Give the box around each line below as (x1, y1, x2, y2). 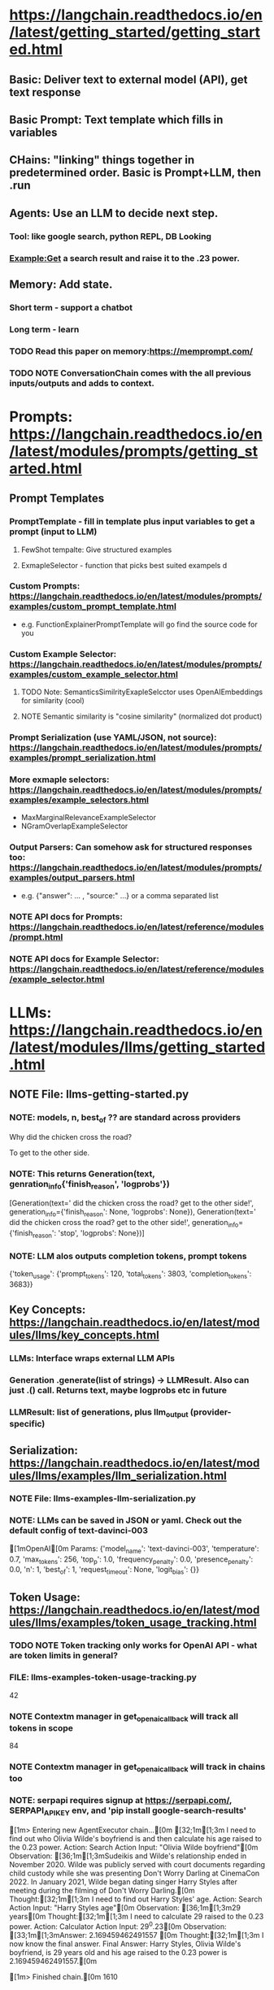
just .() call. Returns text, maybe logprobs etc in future (9, 1384, 227, 1396)
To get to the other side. (9, 1148, 90, 1158)
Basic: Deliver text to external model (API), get (9, 72, 248, 86)
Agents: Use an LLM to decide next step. (9, 206, 219, 220)
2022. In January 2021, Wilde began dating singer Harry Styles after (9, 1877, 238, 1887)
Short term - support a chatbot (9, 302, 133, 313)
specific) (9, 1419, 46, 1430)
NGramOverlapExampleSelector (20, 821, 128, 831)
